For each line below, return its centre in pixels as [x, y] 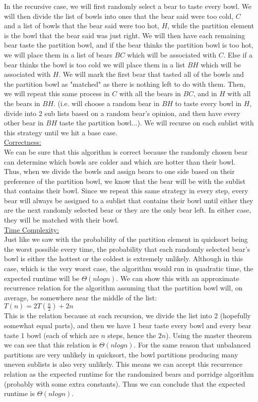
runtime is [19, 393]
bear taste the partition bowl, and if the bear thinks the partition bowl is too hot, [129, 45]
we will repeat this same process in [57, 93]
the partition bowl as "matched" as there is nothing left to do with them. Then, [125, 84]
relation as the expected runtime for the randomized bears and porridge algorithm [129, 373]
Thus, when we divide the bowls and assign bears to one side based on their [119, 171]
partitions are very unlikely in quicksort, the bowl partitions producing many [121, 354]
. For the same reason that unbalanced [192, 345]
